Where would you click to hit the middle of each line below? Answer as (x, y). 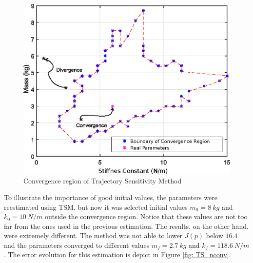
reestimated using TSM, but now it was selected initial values (96, 207)
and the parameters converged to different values (77, 245)
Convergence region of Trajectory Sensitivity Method (103, 181)
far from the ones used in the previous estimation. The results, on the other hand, (126, 226)
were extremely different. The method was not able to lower (93, 235)
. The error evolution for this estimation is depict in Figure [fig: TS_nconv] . (117, 254)
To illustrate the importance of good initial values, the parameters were (111, 197)
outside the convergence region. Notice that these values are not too (146, 216)
